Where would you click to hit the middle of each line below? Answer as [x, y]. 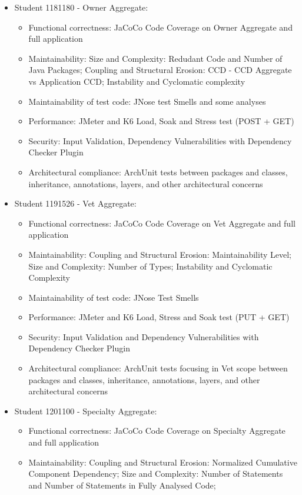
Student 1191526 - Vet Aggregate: [75, 203]
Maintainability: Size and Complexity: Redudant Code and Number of [155, 58]
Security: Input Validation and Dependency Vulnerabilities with [144, 336]
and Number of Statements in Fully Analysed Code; [122, 485]
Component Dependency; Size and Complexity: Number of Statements [156, 474]
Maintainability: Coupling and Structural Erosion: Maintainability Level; [160, 254]
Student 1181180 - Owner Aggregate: [81, 7]
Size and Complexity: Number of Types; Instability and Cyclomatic [150, 266]
